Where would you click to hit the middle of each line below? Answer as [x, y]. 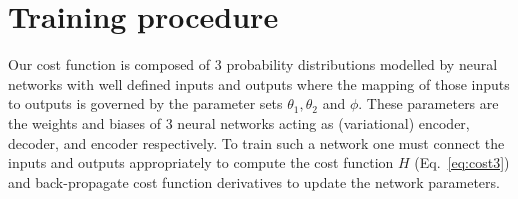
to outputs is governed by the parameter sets [145, 103]
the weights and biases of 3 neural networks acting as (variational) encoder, [239, 122]
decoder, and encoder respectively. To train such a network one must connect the [256, 142]
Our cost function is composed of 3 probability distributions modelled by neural [253, 64]
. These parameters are [428, 103]
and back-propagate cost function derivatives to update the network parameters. [254, 181]
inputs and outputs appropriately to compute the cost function [201, 162]
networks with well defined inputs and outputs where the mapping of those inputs [259, 83]
